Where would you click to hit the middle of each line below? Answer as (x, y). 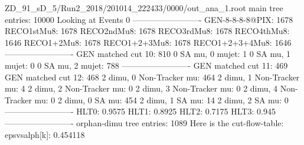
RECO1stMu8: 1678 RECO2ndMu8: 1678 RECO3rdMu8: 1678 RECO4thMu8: (147, 31)
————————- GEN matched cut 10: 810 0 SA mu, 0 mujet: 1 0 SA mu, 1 (148, 54)
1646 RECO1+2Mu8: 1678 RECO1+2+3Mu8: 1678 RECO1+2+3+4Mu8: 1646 (148, 42)
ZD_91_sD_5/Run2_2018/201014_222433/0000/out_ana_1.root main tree (144, 8)
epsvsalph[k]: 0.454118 (45, 134)
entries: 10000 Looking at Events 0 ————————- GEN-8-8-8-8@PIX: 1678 (149, 19)
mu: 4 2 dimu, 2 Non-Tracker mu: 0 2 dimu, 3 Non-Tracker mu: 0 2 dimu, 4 (141, 88)
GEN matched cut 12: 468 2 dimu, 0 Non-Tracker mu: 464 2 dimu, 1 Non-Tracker (152, 77)
